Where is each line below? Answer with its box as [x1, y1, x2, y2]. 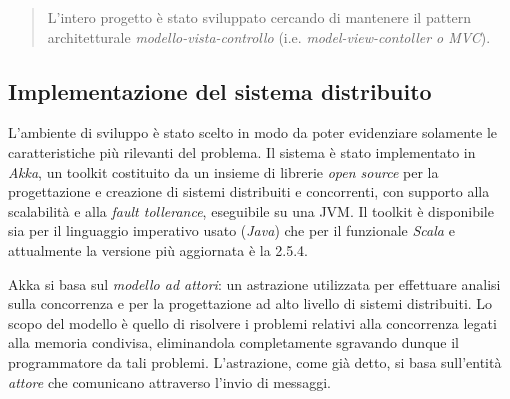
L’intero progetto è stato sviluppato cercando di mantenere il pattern [47, 7, 472, 27]
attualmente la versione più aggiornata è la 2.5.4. [8, 239, 308, 260]
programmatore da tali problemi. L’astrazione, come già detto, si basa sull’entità [8, 351, 502, 372]
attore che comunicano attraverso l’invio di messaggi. [8, 371, 331, 392]
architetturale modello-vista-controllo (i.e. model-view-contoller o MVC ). [47, 26, 491, 47]
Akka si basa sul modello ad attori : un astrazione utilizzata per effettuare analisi [8, 273, 501, 294]
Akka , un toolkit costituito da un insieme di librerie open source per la [8, 161, 439, 182]
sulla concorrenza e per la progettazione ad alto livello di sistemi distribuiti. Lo [8, 293, 493, 314]
